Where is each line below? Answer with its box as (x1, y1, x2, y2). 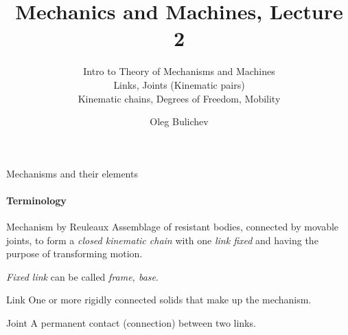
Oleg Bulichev (150, 114, 209, 129)
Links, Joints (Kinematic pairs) (113, 77, 245, 91)
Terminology (6, 193, 67, 207)
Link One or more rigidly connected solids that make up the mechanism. (6, 292, 312, 307)
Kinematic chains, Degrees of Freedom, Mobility (78, 91, 281, 105)
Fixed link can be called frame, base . (6, 269, 159, 283)
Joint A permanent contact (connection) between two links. (6, 316, 256, 330)
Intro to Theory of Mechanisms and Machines (83, 64, 275, 78)
